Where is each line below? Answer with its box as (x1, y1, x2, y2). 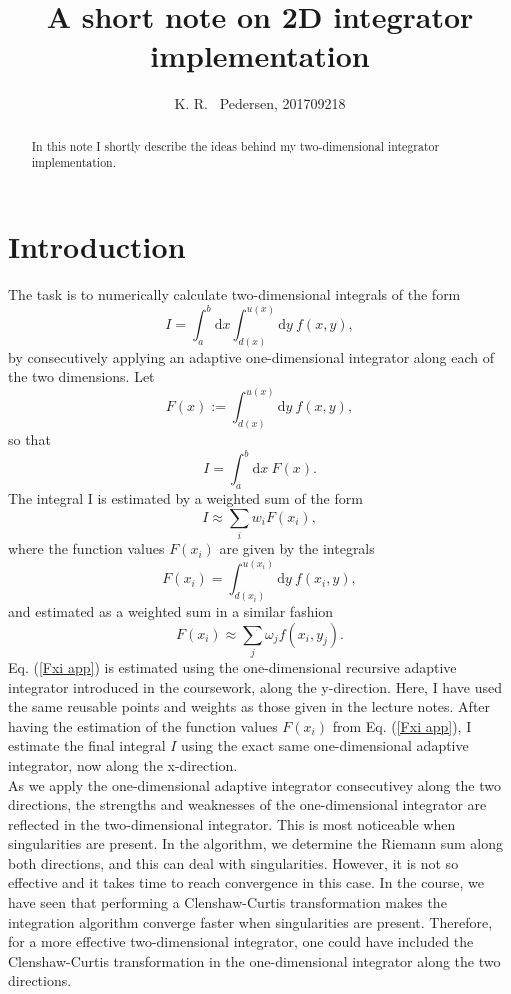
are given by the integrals (219, 538, 375, 559)
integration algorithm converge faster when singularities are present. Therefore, (8, 911, 493, 932)
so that (8, 429, 51, 450)
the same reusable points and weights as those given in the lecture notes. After (8, 696, 491, 717)
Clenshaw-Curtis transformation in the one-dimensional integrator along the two (8, 950, 501, 971)
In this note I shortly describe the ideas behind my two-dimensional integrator (31, 137, 440, 154)
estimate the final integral (8, 735, 166, 756)
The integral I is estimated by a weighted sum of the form (8, 488, 363, 509)
